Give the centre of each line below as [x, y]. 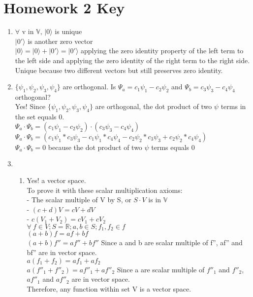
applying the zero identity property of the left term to [162, 51]
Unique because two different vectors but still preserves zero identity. [119, 70]
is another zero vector [60, 41]
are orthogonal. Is [89, 87]
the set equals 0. [40, 117]
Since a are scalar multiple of [161, 269]
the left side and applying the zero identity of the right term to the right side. [132, 60]
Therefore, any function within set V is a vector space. [109, 288]
